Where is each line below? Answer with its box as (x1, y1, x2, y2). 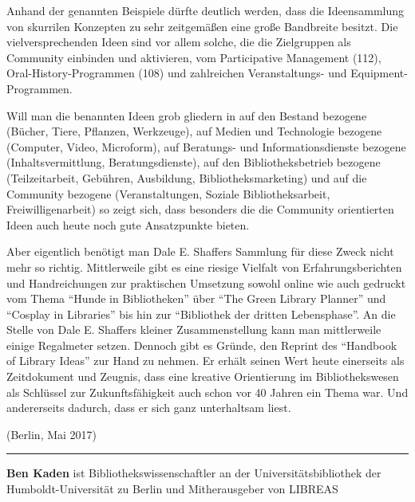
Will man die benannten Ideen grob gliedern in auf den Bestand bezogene (6, 107, 367, 124)
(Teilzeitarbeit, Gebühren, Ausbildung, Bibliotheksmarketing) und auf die (6, 169, 367, 186)
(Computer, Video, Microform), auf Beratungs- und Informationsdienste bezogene (6, 138, 406, 155)
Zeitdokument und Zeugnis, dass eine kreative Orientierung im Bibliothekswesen (6, 368, 399, 385)
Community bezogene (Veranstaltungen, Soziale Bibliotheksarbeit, (6, 185, 330, 202)
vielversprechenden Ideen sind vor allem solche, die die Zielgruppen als (6, 33, 351, 50)
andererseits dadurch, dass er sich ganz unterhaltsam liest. (6, 399, 291, 416)
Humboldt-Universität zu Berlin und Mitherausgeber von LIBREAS (6, 480, 338, 497)
